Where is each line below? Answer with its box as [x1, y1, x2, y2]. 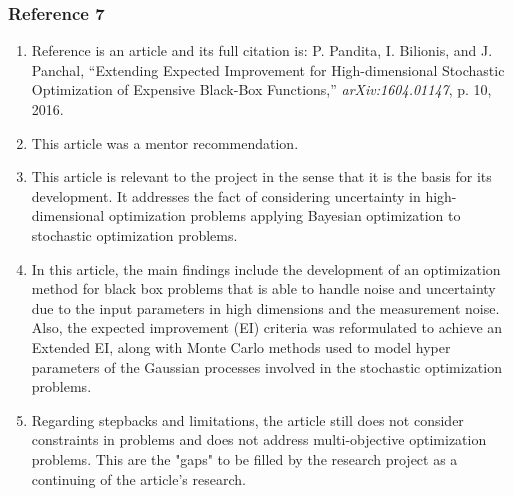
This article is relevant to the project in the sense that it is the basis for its [31, 166, 492, 187]
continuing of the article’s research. [31, 468, 246, 489]
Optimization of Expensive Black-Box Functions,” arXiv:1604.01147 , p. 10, [31, 79, 492, 100]
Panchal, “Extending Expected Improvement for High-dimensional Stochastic [31, 59, 505, 80]
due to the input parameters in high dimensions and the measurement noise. [31, 297, 500, 318]
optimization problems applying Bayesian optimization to [108, 205, 461, 226]
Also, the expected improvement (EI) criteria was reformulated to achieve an [31, 317, 503, 338]
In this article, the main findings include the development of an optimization [31, 258, 501, 279]
